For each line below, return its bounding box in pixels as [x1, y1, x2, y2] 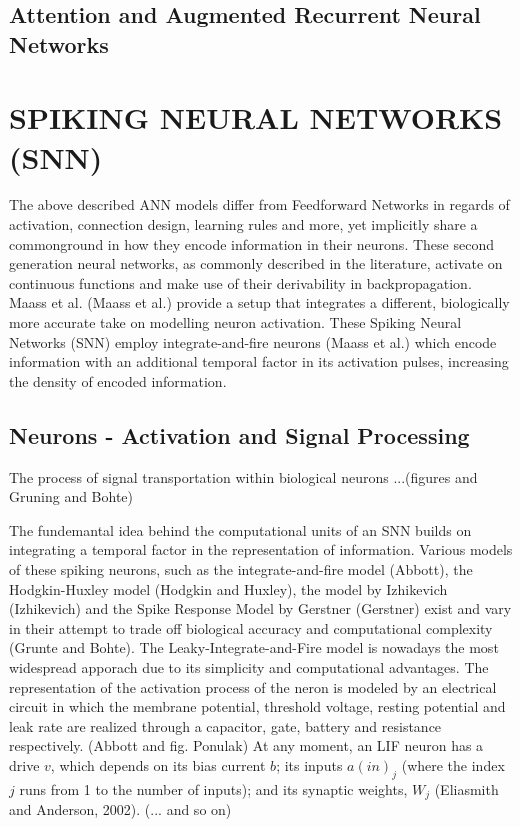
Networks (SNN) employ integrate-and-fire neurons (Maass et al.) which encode [9, 331, 497, 352]
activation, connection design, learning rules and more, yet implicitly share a [9, 214, 478, 235]
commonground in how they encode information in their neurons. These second [9, 233, 494, 254]
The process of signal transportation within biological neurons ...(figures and [9, 466, 478, 487]
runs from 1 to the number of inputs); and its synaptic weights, [19, 778, 408, 799]
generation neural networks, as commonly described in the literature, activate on [9, 253, 503, 274]
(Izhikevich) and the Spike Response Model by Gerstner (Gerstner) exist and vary [9, 598, 512, 619]
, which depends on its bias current [50, 754, 266, 775]
